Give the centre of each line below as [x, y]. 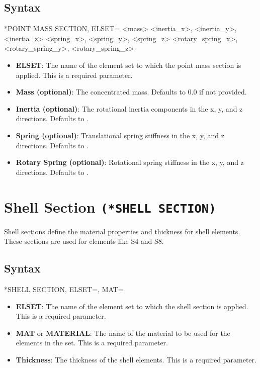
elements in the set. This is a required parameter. [92, 343]
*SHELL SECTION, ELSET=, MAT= [64, 289]
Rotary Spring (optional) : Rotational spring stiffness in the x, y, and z [130, 162]
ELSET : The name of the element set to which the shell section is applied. [132, 306]
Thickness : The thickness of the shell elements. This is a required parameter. [136, 359]
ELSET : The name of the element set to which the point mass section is [128, 65]
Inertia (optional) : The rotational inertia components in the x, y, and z [129, 108]
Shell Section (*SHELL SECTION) [110, 206]
